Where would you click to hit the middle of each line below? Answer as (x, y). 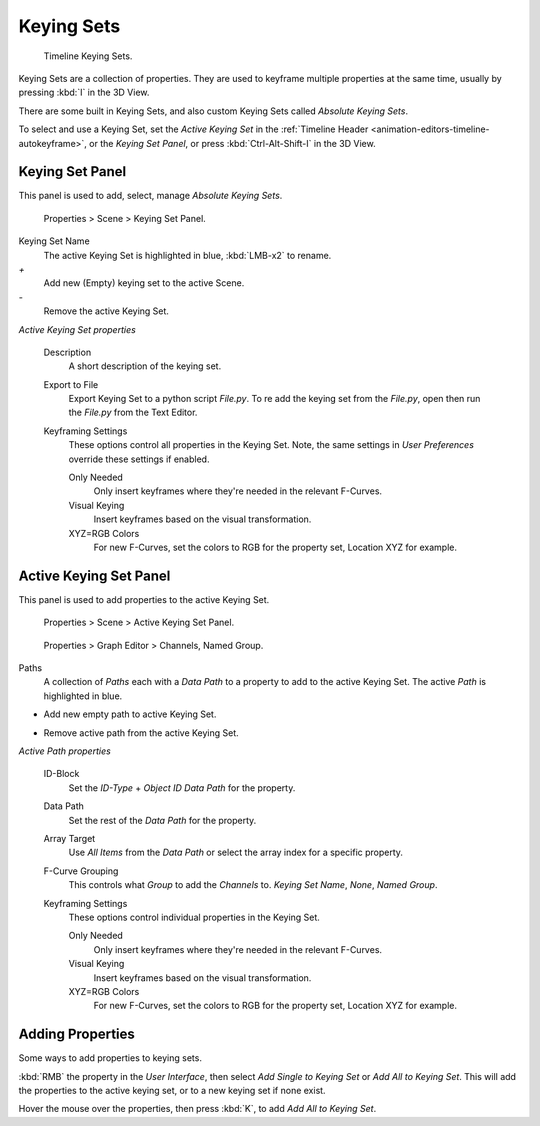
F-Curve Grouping (81, 871)
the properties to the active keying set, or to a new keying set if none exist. (172, 1090)
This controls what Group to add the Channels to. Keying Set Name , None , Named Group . (253, 885)
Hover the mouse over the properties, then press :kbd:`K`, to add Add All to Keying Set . (197, 1109)
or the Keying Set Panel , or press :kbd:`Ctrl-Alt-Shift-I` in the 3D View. (232, 143)
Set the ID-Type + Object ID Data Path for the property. (182, 787)
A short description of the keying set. (145, 366)
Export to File (71, 384)
